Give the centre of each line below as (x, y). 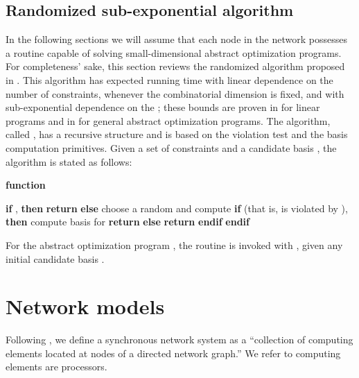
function (26, 185)
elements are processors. (56, 367)
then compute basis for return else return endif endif (128, 222)
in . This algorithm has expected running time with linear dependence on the (169, 79)
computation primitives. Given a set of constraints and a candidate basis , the (171, 147)
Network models (85, 306)
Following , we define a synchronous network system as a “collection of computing (179, 340)
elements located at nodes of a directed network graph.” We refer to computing (173, 353)
